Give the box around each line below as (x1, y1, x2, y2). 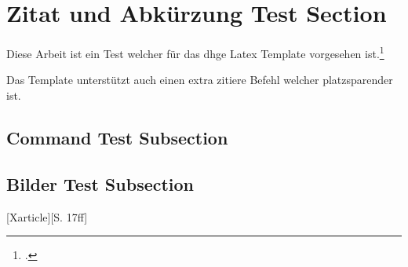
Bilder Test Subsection (6, 171, 195, 196)
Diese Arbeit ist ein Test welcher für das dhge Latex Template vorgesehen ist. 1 (6, 43, 384, 61)
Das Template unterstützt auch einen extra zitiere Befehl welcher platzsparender (6, 71, 393, 88)
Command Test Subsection (6, 125, 228, 149)
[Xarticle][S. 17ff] (6, 208, 88, 225)
